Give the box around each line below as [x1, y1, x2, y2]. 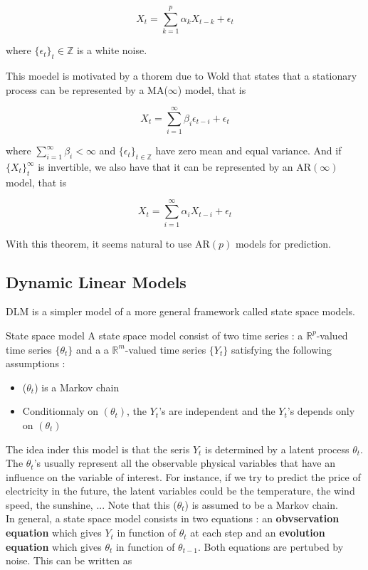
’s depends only [287, 403, 355, 418]
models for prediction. [235, 236, 331, 250]
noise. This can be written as [6, 553, 132, 568]
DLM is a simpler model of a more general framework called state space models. [6, 304, 355, 319]
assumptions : [6, 356, 65, 371]
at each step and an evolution [190, 525, 325, 540]
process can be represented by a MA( [6, 82, 168, 97]
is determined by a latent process [205, 441, 349, 456]
